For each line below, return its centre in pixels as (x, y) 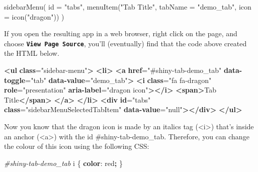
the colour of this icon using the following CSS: (77, 146)
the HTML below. (32, 53)
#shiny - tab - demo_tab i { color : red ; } (63, 163)
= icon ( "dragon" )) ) (34, 16)
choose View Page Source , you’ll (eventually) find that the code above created (125, 43)
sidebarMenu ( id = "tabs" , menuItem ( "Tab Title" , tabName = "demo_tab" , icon (128, 7)
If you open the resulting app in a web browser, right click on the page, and (121, 33)
